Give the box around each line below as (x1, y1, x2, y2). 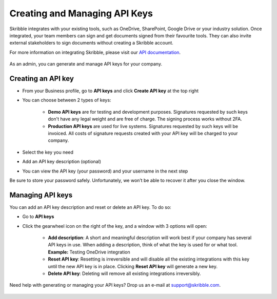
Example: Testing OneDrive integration (48, 249, 130, 255)
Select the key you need (22, 149, 74, 155)
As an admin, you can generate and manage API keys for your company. (9, 61, 163, 67)
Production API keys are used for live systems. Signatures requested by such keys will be (48, 123, 239, 129)
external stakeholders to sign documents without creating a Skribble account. (9, 40, 174, 46)
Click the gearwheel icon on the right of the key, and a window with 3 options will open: (22, 223, 207, 229)
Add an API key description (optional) (22, 159, 102, 165)
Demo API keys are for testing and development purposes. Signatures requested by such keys (48, 109, 248, 115)
